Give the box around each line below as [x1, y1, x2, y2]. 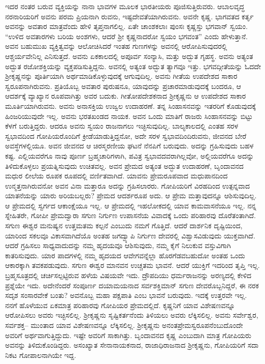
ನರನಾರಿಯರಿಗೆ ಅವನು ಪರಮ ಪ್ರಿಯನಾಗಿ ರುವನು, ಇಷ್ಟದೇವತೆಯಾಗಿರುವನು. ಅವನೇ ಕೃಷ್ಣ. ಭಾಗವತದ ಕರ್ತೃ [5, 11, 254, 21]
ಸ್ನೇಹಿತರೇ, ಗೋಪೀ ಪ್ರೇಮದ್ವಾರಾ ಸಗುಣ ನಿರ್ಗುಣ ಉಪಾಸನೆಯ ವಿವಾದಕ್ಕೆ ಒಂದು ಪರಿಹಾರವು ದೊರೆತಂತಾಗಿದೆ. [5, 210, 256, 221]
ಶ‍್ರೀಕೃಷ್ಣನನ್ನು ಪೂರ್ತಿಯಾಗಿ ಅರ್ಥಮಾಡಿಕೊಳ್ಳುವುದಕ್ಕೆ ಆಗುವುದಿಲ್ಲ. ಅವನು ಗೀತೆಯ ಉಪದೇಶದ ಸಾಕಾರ [5, 71, 238, 81]
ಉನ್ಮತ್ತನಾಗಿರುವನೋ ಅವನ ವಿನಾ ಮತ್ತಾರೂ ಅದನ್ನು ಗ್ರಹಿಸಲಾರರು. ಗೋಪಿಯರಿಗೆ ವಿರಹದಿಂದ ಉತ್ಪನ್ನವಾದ [5, 180, 250, 191]
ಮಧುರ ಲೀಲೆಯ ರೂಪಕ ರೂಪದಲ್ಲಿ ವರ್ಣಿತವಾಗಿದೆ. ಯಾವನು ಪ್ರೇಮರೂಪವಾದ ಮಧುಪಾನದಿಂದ [5, 170, 228, 181]
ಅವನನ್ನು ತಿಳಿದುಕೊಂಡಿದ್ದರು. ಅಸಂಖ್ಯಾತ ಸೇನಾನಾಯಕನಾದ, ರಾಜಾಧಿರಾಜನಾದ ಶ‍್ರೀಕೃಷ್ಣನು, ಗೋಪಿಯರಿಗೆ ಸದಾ [5, 340, 259, 350]
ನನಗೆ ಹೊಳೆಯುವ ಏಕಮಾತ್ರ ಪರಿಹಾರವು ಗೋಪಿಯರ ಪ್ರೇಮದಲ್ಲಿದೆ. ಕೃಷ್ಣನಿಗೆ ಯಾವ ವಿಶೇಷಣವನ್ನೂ [5, 299, 235, 310]
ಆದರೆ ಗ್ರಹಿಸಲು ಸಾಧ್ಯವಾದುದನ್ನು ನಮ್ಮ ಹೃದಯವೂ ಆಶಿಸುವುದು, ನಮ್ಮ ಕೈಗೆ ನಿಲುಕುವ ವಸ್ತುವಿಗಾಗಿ [5, 240, 231, 251]
